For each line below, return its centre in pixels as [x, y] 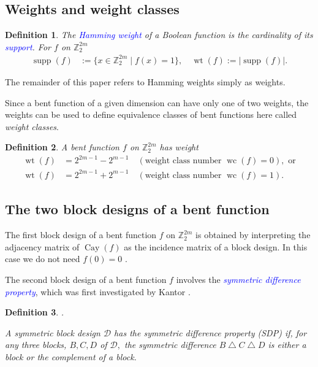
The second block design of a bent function [86, 279]
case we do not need [43, 259]
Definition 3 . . [35, 312]
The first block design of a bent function [81, 235]
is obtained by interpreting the [253, 235]
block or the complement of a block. [71, 356]
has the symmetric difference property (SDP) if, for [210, 332]
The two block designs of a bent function [137, 209]
